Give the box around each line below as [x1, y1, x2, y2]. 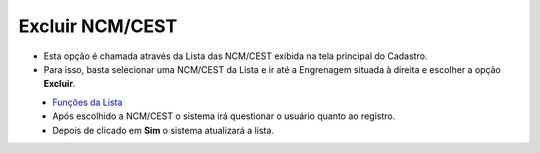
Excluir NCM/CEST [18, 15, 178, 37]
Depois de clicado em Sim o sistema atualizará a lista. [52, 124, 275, 136]
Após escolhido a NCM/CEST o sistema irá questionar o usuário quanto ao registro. [52, 110, 396, 122]
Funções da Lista [52, 96, 123, 108]
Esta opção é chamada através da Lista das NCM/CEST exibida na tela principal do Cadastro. [43, 50, 428, 62]
